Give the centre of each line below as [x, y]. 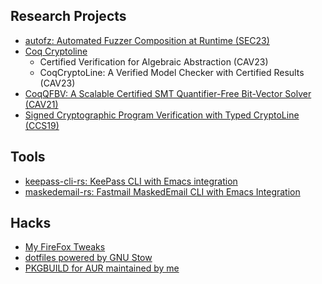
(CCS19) [42, 125]
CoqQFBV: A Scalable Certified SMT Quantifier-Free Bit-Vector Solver [168, 93]
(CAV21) [41, 104]
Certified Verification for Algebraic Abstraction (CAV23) [154, 61]
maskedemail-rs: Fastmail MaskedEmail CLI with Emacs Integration [162, 191]
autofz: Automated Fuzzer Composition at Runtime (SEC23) [147, 40]
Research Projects [68, 16]
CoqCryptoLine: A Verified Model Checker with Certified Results [172, 72]
